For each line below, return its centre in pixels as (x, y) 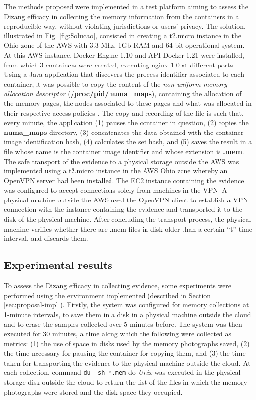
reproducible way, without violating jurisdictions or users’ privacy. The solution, (125, 26)
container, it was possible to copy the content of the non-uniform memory (116, 83)
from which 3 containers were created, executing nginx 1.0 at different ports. (120, 64)
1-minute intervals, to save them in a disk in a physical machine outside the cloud (128, 314)
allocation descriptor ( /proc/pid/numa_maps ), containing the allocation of (123, 93)
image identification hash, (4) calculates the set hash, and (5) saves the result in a (128, 142)
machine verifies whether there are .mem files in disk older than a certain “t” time (128, 228)
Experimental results (58, 265)
